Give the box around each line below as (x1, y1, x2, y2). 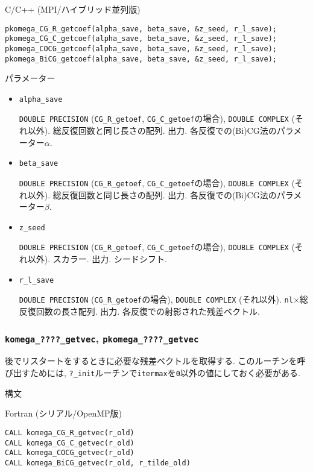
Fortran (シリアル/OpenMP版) (5, 407, 122, 420)
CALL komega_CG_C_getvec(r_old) (5, 438, 134, 447)
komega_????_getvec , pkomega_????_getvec (5, 330, 199, 345)
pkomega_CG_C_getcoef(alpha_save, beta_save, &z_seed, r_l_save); (5, 34, 277, 43)
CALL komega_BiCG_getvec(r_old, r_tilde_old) (5, 458, 191, 467)
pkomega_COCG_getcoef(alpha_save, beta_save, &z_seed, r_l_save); (5, 44, 277, 53)
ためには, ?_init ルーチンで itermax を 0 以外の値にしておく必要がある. (30, 367, 300, 379)
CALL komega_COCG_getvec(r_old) (5, 448, 134, 458)
